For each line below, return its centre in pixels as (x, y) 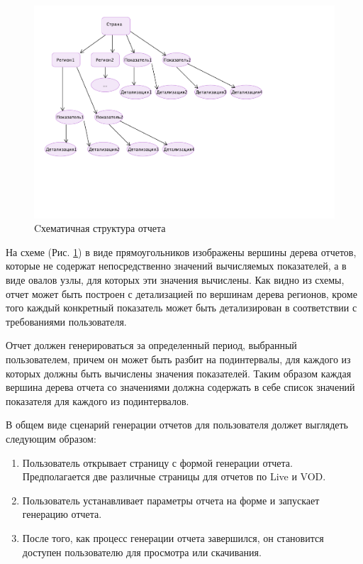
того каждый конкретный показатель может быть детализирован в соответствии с (181, 308)
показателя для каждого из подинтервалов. (97, 400)
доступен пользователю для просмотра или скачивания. (142, 552)
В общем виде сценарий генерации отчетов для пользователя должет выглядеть (177, 425)
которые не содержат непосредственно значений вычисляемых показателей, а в (176, 266)
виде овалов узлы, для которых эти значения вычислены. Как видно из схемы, (175, 280)
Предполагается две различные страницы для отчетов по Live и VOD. (174, 476)
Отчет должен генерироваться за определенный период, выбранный (151, 345)
